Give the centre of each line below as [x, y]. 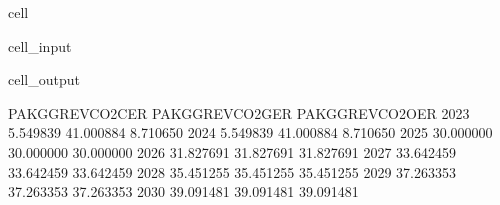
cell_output [44, 79]
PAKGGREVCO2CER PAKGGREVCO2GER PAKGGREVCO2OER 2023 [239, 112]
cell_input [40, 45]
